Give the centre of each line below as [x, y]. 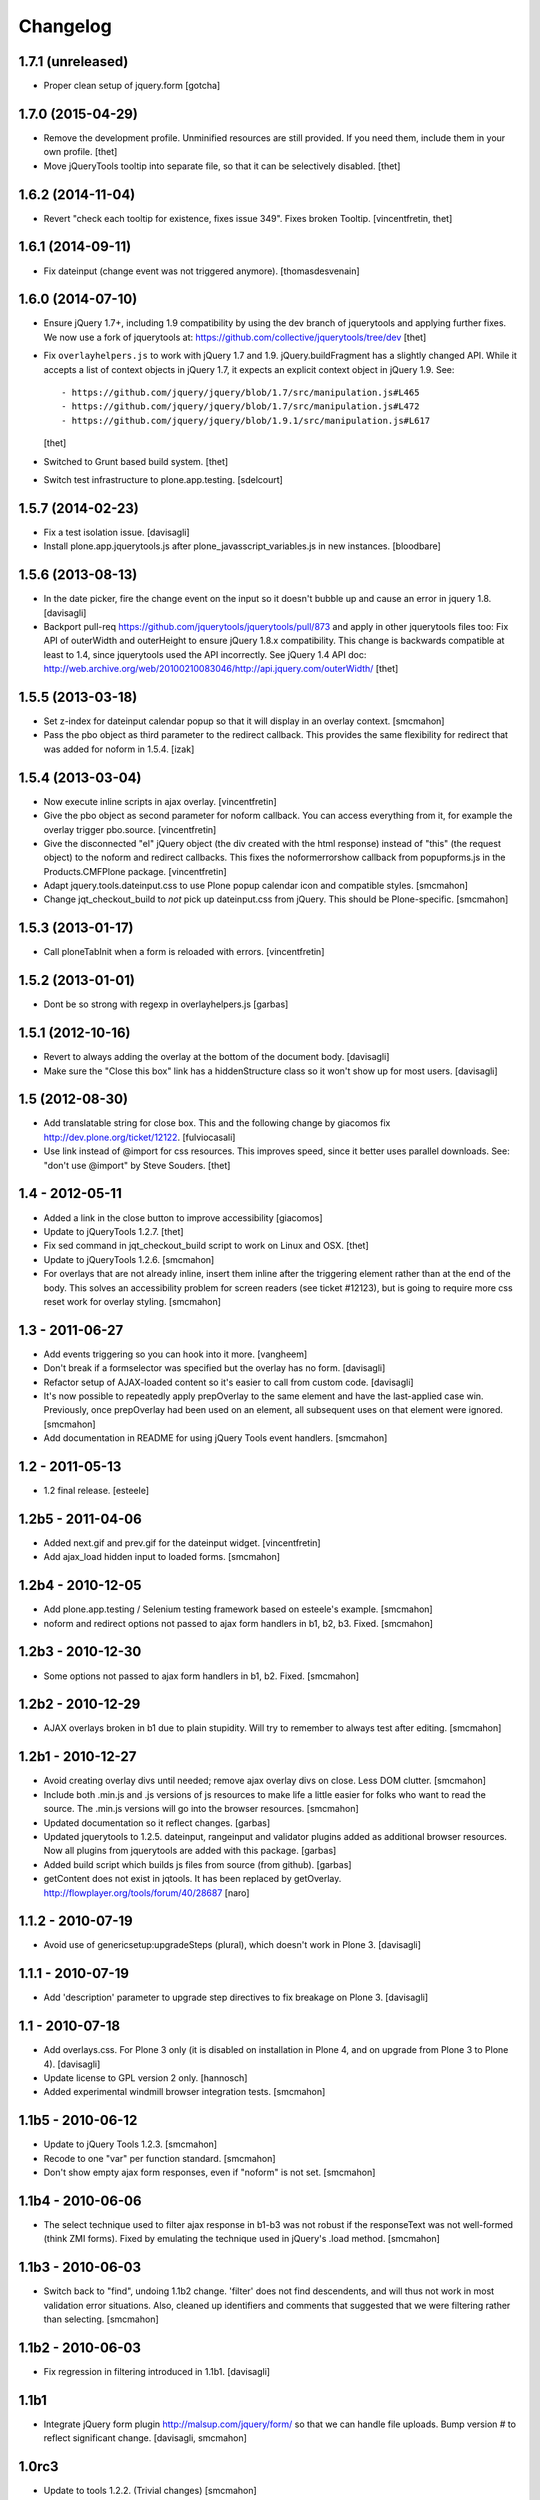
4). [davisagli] [72, 2064]
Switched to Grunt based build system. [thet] [136, 461]
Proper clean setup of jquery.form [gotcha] [132, 86]
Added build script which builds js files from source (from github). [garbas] [197, 1864]
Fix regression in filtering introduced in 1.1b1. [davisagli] [156, 2371]
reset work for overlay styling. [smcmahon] [132, 1301]
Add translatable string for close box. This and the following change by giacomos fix [217, 1123]
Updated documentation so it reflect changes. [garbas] [157, 1822]
